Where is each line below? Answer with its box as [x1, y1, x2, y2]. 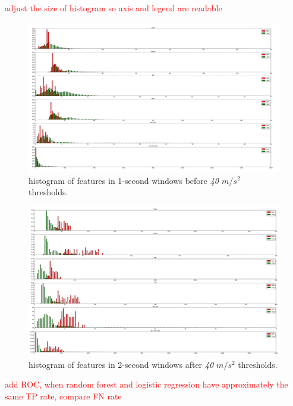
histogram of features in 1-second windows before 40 [29, 174, 219, 186]
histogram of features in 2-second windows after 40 [29, 358, 214, 370]
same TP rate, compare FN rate [5, 389, 122, 402]
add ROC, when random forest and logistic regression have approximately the [5, 378, 288, 391]
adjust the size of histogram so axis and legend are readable [5, 2, 222, 14]
